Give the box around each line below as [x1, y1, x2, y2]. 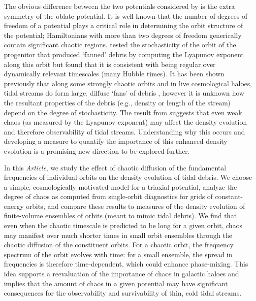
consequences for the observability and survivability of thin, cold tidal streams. [4, 288, 242, 298]
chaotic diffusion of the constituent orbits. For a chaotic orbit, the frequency [4, 239, 234, 250]
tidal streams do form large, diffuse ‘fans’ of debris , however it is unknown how [4, 88, 244, 98]
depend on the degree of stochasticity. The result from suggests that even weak [4, 107, 242, 117]
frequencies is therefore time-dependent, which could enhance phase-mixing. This [4, 259, 248, 269]
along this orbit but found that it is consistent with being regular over [4, 59, 216, 69]
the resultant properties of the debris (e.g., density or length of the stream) [4, 97, 231, 107]
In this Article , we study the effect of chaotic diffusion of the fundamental [4, 162, 226, 172]
